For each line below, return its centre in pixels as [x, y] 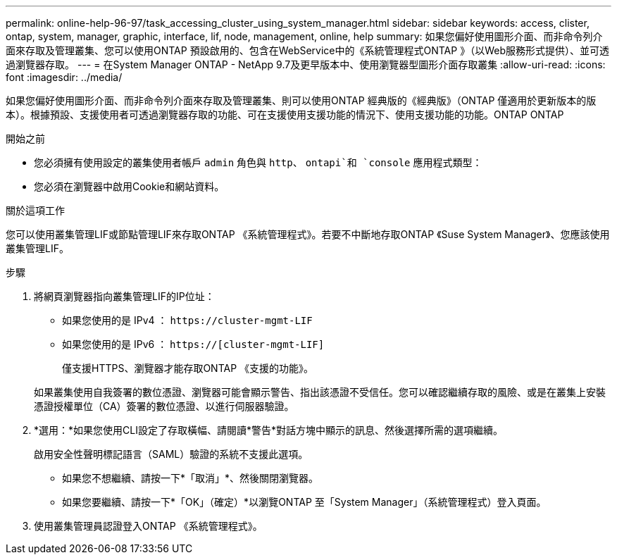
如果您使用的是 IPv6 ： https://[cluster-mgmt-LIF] [193, 344]
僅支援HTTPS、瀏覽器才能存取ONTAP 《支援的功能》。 [188, 368]
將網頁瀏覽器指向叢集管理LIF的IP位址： [124, 296]
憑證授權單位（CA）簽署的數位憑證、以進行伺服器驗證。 [164, 406]
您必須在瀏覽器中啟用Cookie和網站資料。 [129, 186]
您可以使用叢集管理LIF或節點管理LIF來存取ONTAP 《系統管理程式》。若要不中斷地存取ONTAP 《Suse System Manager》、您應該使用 [308, 234]
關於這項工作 [35, 210]
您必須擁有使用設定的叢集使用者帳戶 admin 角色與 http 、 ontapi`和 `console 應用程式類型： [258, 162]
